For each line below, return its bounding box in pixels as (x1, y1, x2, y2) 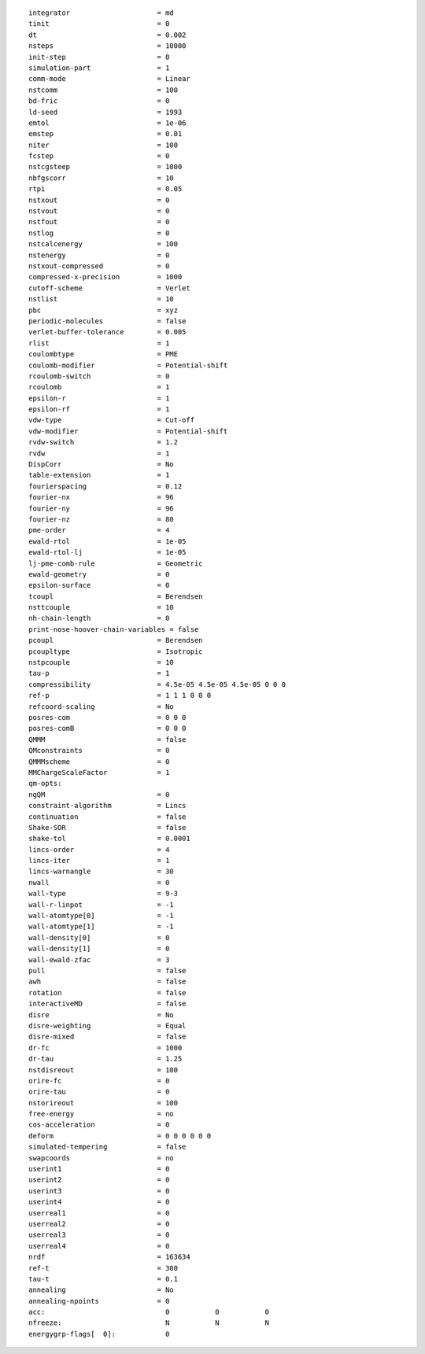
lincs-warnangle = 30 (28, 867, 175, 876)
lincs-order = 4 (28, 845, 170, 854)
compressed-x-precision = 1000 (28, 272, 183, 282)
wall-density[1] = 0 (28, 944, 170, 954)
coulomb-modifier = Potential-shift (28, 360, 228, 370)
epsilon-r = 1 (28, 393, 170, 403)
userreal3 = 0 (28, 1230, 170, 1239)
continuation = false (28, 812, 187, 821)
